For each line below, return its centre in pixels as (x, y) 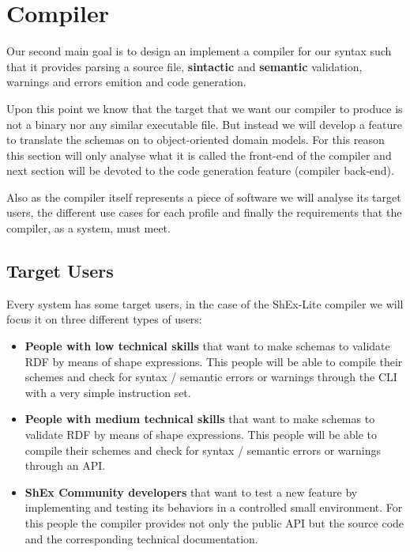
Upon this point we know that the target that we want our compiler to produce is (205, 108)
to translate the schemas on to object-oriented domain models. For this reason (196, 140)
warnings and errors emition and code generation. (126, 82)
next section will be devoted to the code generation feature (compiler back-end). (200, 170)
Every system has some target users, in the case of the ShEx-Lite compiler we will (205, 303)
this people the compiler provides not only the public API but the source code (214, 522)
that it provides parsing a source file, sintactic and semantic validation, (184, 66)
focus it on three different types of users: (104, 319)
